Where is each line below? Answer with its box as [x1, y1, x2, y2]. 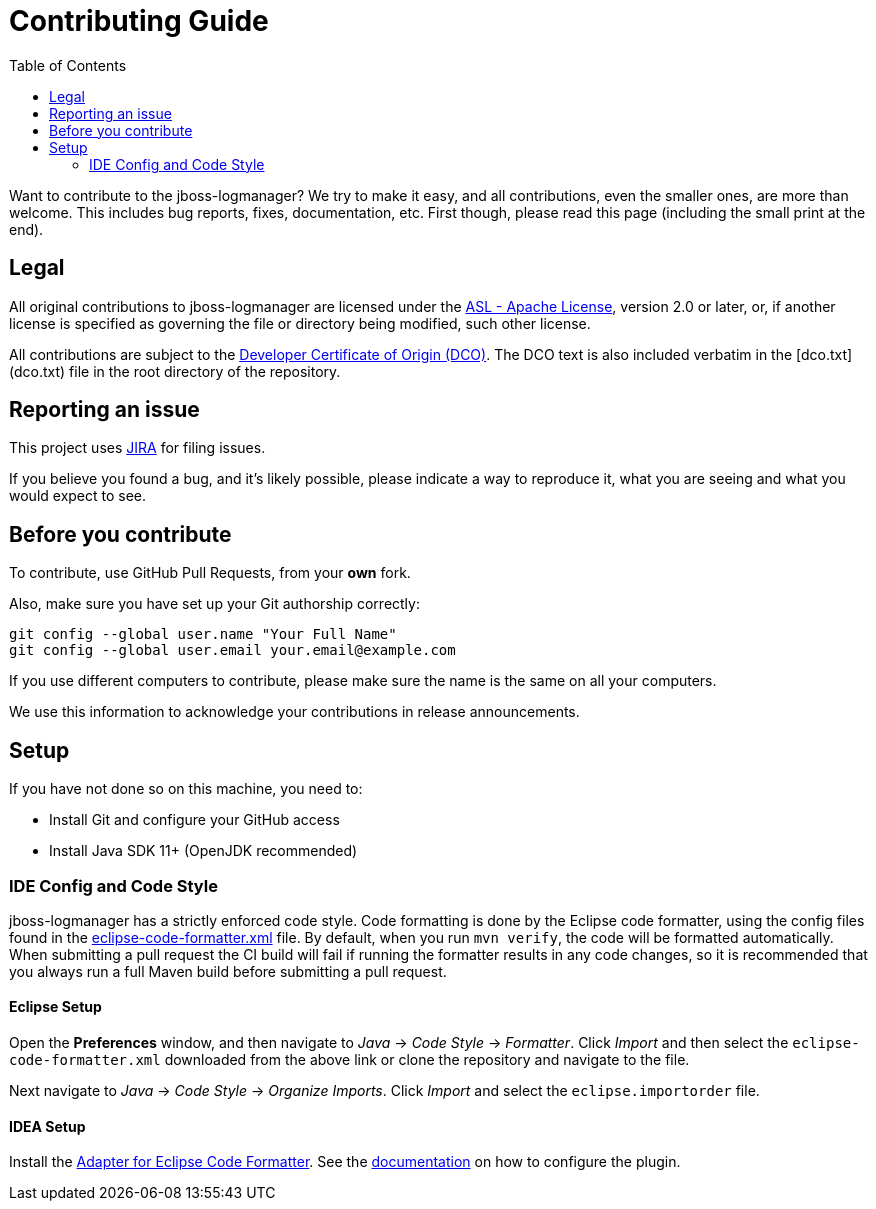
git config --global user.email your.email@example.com [9, 642, 456, 659]
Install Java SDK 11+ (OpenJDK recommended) [49, 842, 358, 860]
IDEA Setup [9, 1117, 86, 1135]
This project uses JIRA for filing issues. [9, 439, 266, 457]
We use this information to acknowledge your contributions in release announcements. [9, 703, 580, 721]
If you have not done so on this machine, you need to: [9, 780, 363, 798]
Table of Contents [9, 56, 127, 74]
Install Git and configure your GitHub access [49, 811, 340, 829]
